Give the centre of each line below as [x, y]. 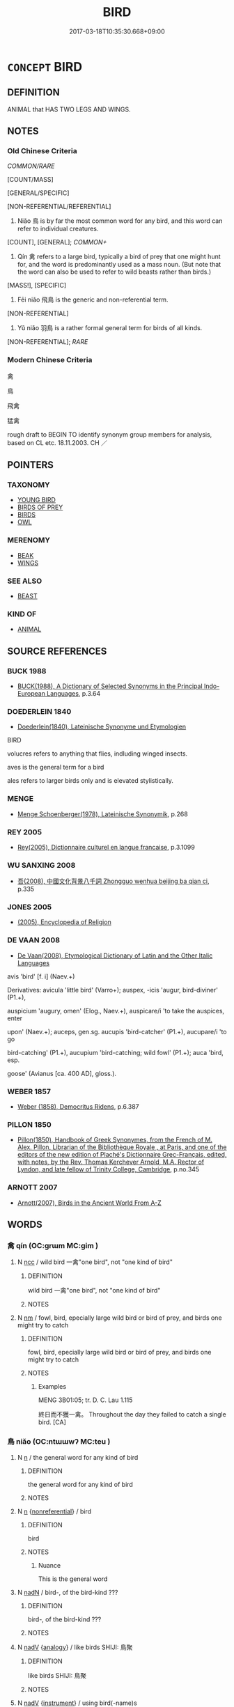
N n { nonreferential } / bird [54, 1511]
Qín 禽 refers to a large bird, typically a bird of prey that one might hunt [119, 257]
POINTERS [31, 465]
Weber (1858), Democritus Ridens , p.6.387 [78, 1107]
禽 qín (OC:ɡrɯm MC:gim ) [53, 1245]
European [31, 693]
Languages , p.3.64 [73, 693]
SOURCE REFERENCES [57, 651]
